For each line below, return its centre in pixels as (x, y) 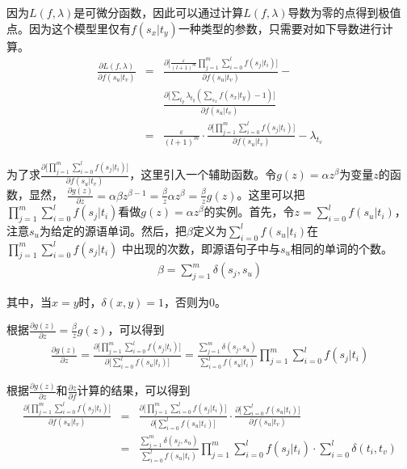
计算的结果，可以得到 (134, 390)
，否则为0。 (195, 302)
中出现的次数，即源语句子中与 (201, 248)
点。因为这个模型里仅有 (69, 28)
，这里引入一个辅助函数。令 (203, 174)
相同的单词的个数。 (341, 248)
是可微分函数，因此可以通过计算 (159, 12)
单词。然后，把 (147, 230)
